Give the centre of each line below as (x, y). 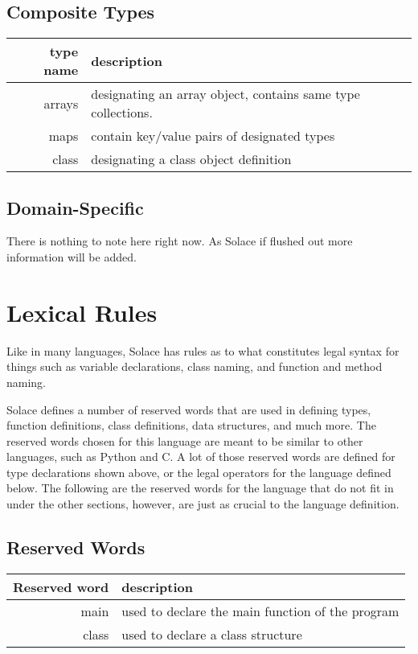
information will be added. (72, 257)
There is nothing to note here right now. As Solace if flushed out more (180, 241)
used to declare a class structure (212, 634)
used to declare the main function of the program (260, 611)
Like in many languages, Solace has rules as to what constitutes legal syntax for (203, 350)
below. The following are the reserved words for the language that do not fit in (200, 488)
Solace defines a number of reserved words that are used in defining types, (189, 409)
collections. (122, 113)
